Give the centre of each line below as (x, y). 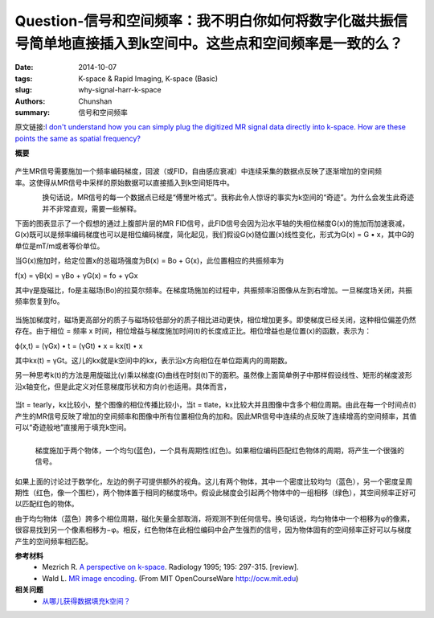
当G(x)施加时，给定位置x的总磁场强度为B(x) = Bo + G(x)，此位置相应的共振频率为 (149, 260)
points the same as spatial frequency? (78, 138)
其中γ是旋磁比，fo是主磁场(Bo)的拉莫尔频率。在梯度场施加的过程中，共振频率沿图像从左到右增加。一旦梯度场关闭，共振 (214, 290)
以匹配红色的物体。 (47, 504)
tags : (24, 78)
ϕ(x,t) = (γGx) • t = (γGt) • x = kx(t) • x (79, 346)
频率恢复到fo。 (39, 301)
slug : (23, 90)
